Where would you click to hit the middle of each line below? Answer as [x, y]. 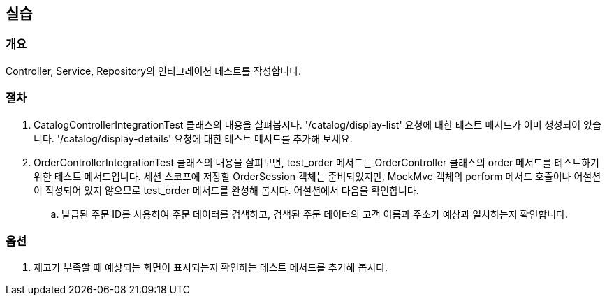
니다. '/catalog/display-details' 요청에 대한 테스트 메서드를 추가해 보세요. [193, 138]
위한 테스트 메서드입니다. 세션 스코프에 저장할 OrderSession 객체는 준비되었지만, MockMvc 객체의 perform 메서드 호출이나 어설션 [317, 176]
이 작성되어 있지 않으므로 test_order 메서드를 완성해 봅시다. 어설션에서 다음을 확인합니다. [226, 190]
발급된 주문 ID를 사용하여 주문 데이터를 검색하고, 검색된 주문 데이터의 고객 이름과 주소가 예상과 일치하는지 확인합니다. [315, 214]
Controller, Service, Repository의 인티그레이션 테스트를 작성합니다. [154, 71]
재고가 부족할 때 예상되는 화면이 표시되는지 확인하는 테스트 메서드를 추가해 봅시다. [211, 267]
